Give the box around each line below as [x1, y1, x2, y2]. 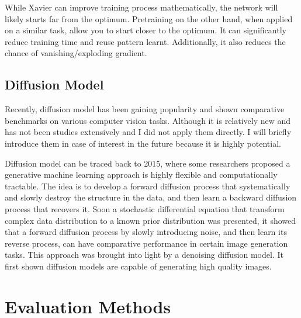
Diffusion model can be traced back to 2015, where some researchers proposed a [5, 157, 290, 169]
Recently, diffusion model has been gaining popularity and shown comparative [5, 103, 285, 115]
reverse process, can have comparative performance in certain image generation [5, 237, 288, 249]
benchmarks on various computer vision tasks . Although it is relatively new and [5, 114, 291, 126]
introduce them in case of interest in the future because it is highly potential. [5, 137, 281, 149]
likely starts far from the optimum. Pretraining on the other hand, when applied [5, 12, 293, 25]
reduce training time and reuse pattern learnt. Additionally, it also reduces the [5, 35, 286, 47]
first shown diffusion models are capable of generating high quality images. [5, 260, 272, 272]
